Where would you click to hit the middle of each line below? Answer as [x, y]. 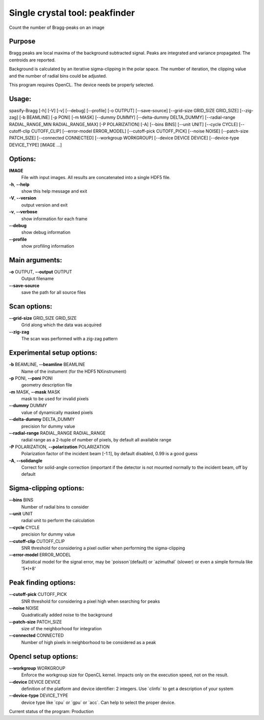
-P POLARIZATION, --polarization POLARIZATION [59, 447]
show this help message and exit [54, 191]
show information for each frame [54, 219]
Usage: [20, 99]
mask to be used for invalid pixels [55, 399]
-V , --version [23, 198]
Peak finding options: [42, 583]
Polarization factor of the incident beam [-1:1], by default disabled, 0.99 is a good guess [110, 454]
